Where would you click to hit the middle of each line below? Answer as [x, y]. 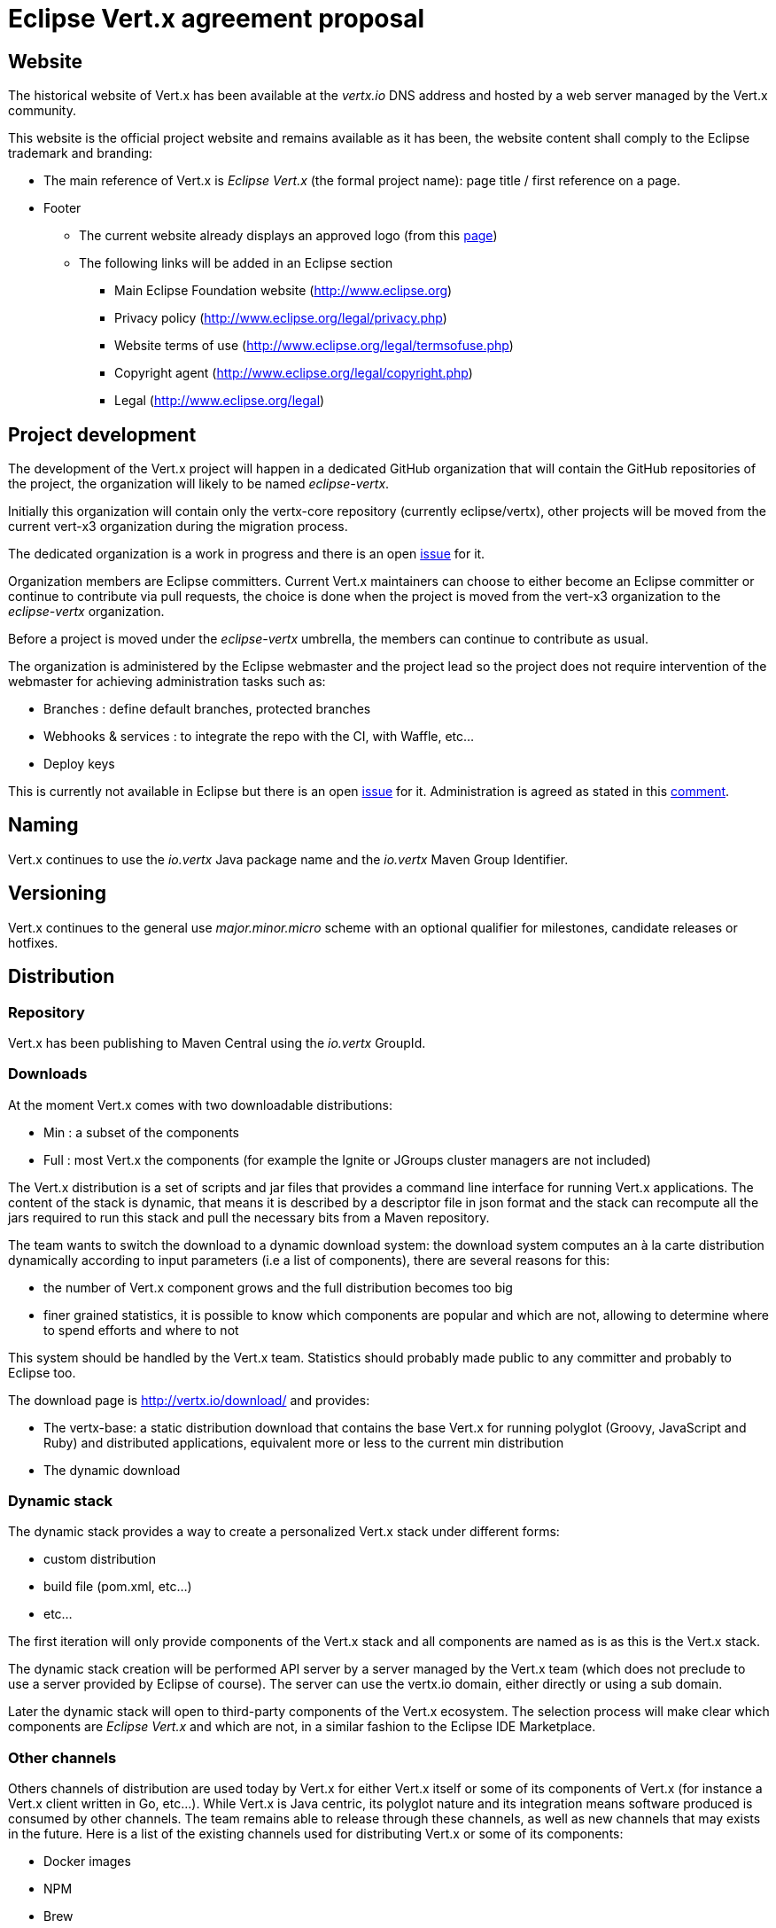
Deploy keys [79, 764]
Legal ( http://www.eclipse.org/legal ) [220, 401]
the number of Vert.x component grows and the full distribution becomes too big [278, 1287]
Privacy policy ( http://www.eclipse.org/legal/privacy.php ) [281, 318]
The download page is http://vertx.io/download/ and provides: [189, 1400]
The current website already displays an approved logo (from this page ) [288, 236]
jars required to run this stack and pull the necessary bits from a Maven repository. [249, 1217]
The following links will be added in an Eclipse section [236, 263]
